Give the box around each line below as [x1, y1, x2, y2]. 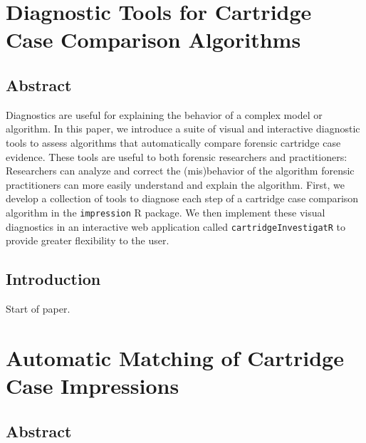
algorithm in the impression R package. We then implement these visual [6, 204, 325, 219]
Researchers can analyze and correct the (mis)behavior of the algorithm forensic [6, 163, 355, 178]
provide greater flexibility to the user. [6, 233, 169, 248]
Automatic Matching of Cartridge [6, 343, 344, 372]
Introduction [6, 268, 101, 290]
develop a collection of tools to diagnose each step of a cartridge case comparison [6, 191, 359, 206]
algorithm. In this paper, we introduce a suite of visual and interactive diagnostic [6, 121, 360, 136]
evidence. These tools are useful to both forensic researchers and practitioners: [6, 149, 347, 164]
